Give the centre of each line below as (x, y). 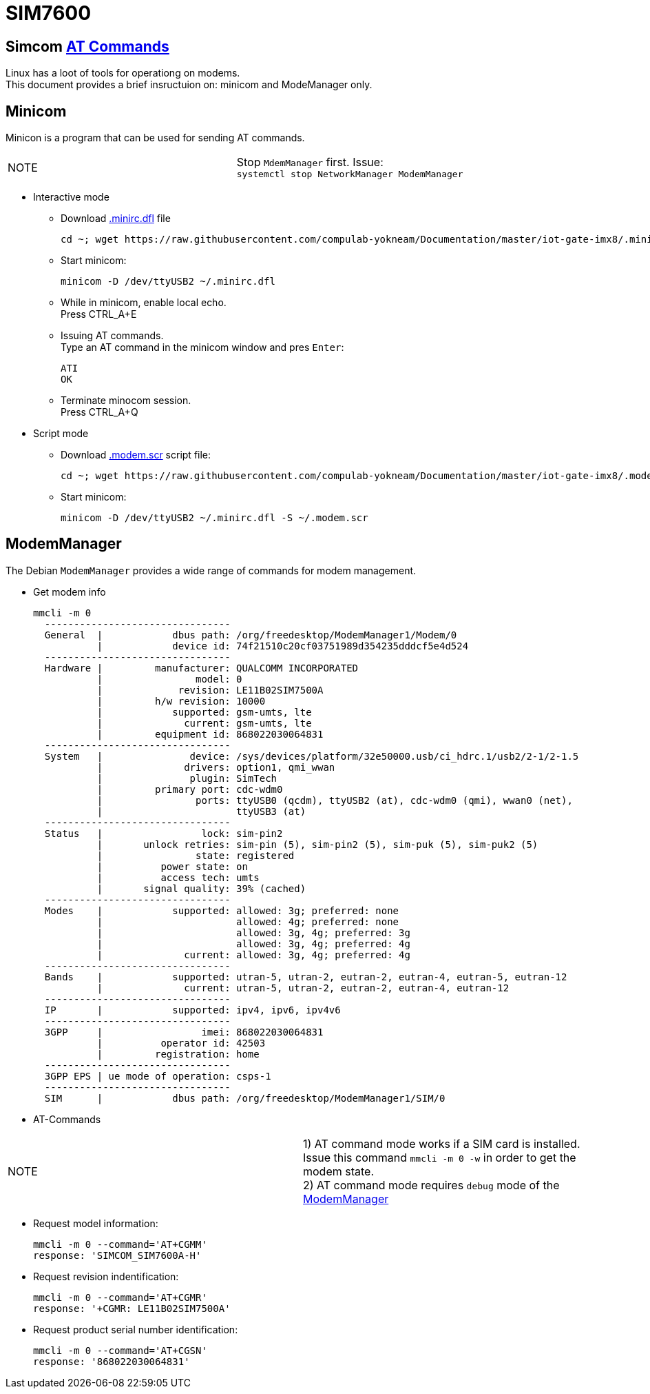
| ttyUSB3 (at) (201, 811)
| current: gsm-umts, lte (204, 723)
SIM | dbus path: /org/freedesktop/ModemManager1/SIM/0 (245, 1098)
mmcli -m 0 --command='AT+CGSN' (120, 1350)
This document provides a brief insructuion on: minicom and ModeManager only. (189, 85)
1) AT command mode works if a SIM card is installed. (442, 1143)
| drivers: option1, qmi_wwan (216, 767)
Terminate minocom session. (126, 401)
